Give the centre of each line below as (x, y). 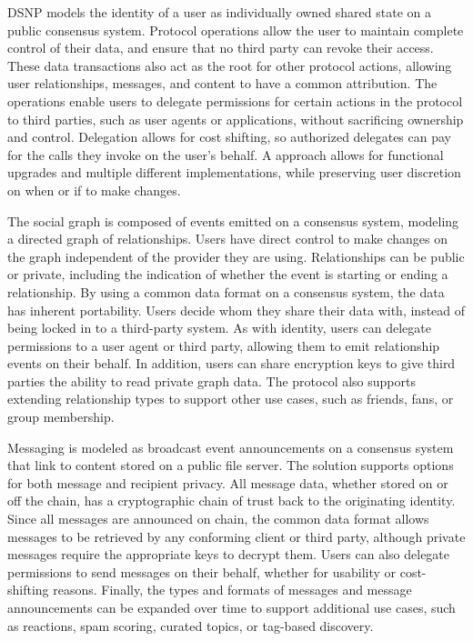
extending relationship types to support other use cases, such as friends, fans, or (231, 399)
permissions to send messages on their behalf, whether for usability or (202, 571)
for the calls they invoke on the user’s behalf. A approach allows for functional (226, 154)
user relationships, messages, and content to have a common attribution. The (222, 83)
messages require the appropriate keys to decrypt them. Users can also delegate (229, 554)
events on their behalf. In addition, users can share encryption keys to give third (231, 363)
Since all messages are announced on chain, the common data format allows (218, 519)
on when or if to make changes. (94, 190)
